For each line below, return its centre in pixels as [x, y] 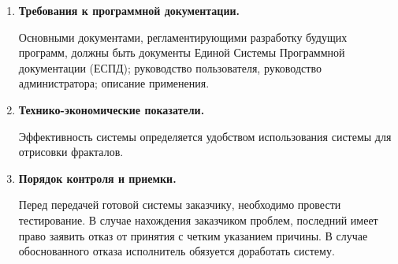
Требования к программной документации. [129, 10]
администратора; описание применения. [114, 83]
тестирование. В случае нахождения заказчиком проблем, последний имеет [198, 219]
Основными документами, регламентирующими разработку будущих [183, 37]
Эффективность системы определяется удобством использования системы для [205, 136]
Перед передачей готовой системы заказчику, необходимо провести [180, 205]
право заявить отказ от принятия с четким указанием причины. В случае [193, 235]
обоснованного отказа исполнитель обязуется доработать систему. [177, 251]
